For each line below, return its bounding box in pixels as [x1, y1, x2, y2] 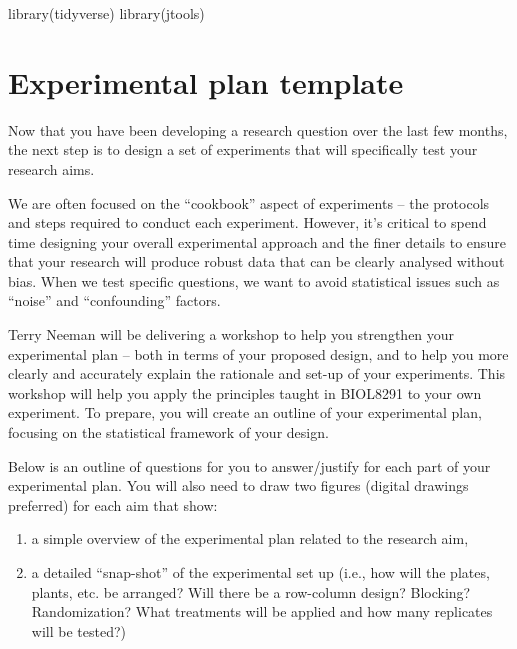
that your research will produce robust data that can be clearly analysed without [8, 251, 505, 272]
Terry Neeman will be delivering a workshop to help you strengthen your [8, 324, 455, 345]
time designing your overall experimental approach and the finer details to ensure [8, 231, 506, 252]
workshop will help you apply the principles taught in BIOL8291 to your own [8, 382, 482, 403]
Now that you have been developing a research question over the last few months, [8, 119, 508, 140]
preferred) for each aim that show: [8, 494, 218, 515]
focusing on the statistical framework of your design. [8, 422, 329, 443]
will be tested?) [31, 620, 126, 641]
